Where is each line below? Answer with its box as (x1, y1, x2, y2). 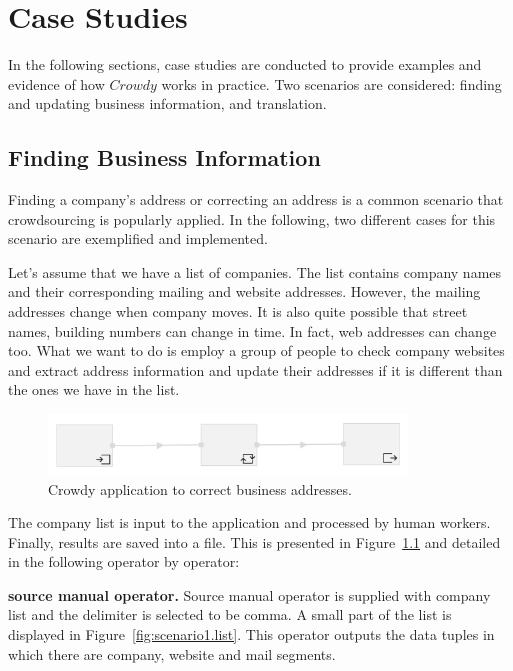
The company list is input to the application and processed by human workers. (8, 512, 491, 533)
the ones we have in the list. (8, 379, 180, 400)
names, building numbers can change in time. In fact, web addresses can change (8, 320, 497, 341)
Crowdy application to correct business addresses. (48, 478, 352, 499)
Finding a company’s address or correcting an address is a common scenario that (8, 189, 504, 210)
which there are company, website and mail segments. (8, 643, 336, 664)
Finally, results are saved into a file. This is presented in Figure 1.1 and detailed (8, 531, 501, 552)
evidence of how (8, 73, 105, 94)
